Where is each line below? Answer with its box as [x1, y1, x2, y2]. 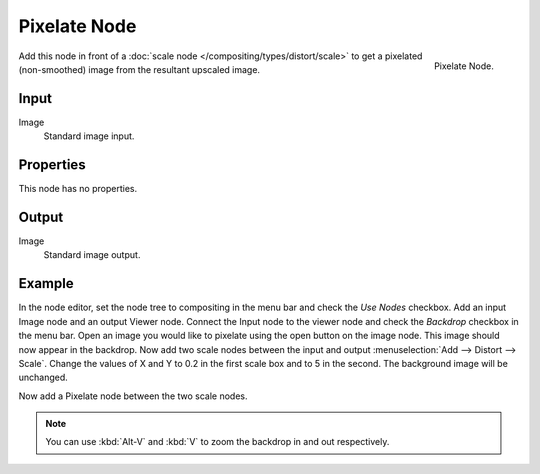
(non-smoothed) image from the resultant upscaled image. [18, 63, 260, 75]
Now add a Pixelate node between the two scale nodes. [18, 390, 249, 402]
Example [18, 275, 74, 292]
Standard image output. [43, 249, 141, 261]
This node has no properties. [18, 183, 138, 195]
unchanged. [18, 371, 69, 384]
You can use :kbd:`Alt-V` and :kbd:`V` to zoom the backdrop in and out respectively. [45, 436, 390, 448]
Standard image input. [43, 130, 135, 142]
